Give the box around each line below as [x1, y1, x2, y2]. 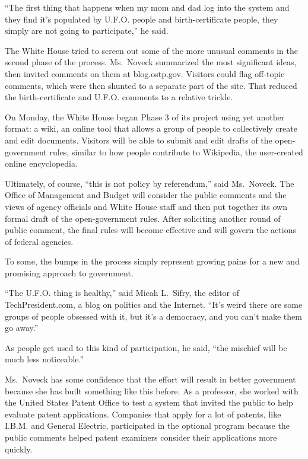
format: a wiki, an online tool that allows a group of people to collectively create [5, 122, 297, 135]
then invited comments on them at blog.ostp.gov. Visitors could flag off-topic [5, 67, 285, 79]
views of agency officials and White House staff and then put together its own [5, 200, 287, 212]
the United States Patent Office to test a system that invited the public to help [5, 396, 293, 409]
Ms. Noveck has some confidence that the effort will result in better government [5, 373, 296, 385]
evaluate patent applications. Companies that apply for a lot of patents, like [5, 407, 281, 420]
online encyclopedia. [5, 157, 78, 170]
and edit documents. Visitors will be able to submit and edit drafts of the [5, 133, 272, 146]
